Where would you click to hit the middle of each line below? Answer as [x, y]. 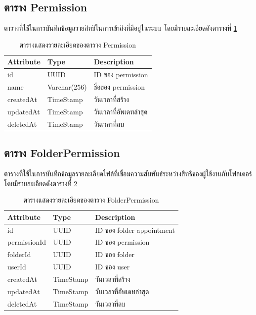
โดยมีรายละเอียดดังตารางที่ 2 [41, 183]
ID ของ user [112, 267]
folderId [19, 254]
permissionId [27, 242]
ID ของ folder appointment [135, 230]
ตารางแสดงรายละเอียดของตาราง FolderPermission [91, 200]
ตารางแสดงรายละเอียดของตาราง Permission [78, 44]
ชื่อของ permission [119, 87]
